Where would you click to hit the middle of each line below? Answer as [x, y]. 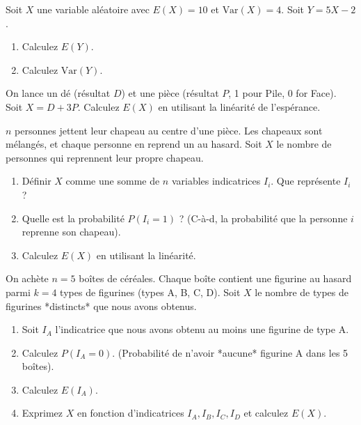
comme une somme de [113, 181]
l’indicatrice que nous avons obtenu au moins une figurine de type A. [202, 329]
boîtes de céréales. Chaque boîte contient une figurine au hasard [215, 278]
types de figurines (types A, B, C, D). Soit [150, 292]
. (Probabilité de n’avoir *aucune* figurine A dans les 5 [230, 352]
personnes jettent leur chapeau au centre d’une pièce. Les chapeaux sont [169, 130]
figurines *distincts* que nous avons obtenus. [101, 306]
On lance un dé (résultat [58, 93]
